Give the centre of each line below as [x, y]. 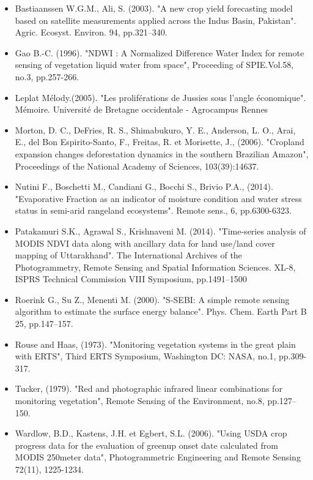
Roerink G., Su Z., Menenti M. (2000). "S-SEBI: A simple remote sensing [152, 299]
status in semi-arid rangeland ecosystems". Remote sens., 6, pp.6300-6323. [153, 210]
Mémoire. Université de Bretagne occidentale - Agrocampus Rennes [142, 109]
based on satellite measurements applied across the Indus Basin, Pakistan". [156, 20]
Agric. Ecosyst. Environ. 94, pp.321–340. [91, 32]
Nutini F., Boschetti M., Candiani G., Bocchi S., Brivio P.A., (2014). [144, 186]
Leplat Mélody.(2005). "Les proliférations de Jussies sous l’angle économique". [160, 97]
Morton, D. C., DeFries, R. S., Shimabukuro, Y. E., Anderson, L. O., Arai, [155, 129]
